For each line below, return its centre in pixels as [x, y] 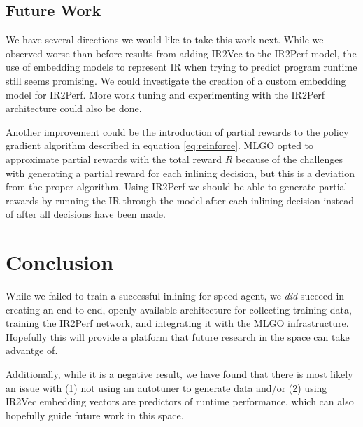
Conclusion [60, 262]
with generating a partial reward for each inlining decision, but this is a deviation [180, 173]
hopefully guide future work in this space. [95, 415]
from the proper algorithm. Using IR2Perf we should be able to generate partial [177, 187]
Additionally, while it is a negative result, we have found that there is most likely [179, 374]
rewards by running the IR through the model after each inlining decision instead [180, 200]
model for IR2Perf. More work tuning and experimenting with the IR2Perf [165, 94]
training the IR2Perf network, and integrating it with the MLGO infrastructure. [177, 323]
